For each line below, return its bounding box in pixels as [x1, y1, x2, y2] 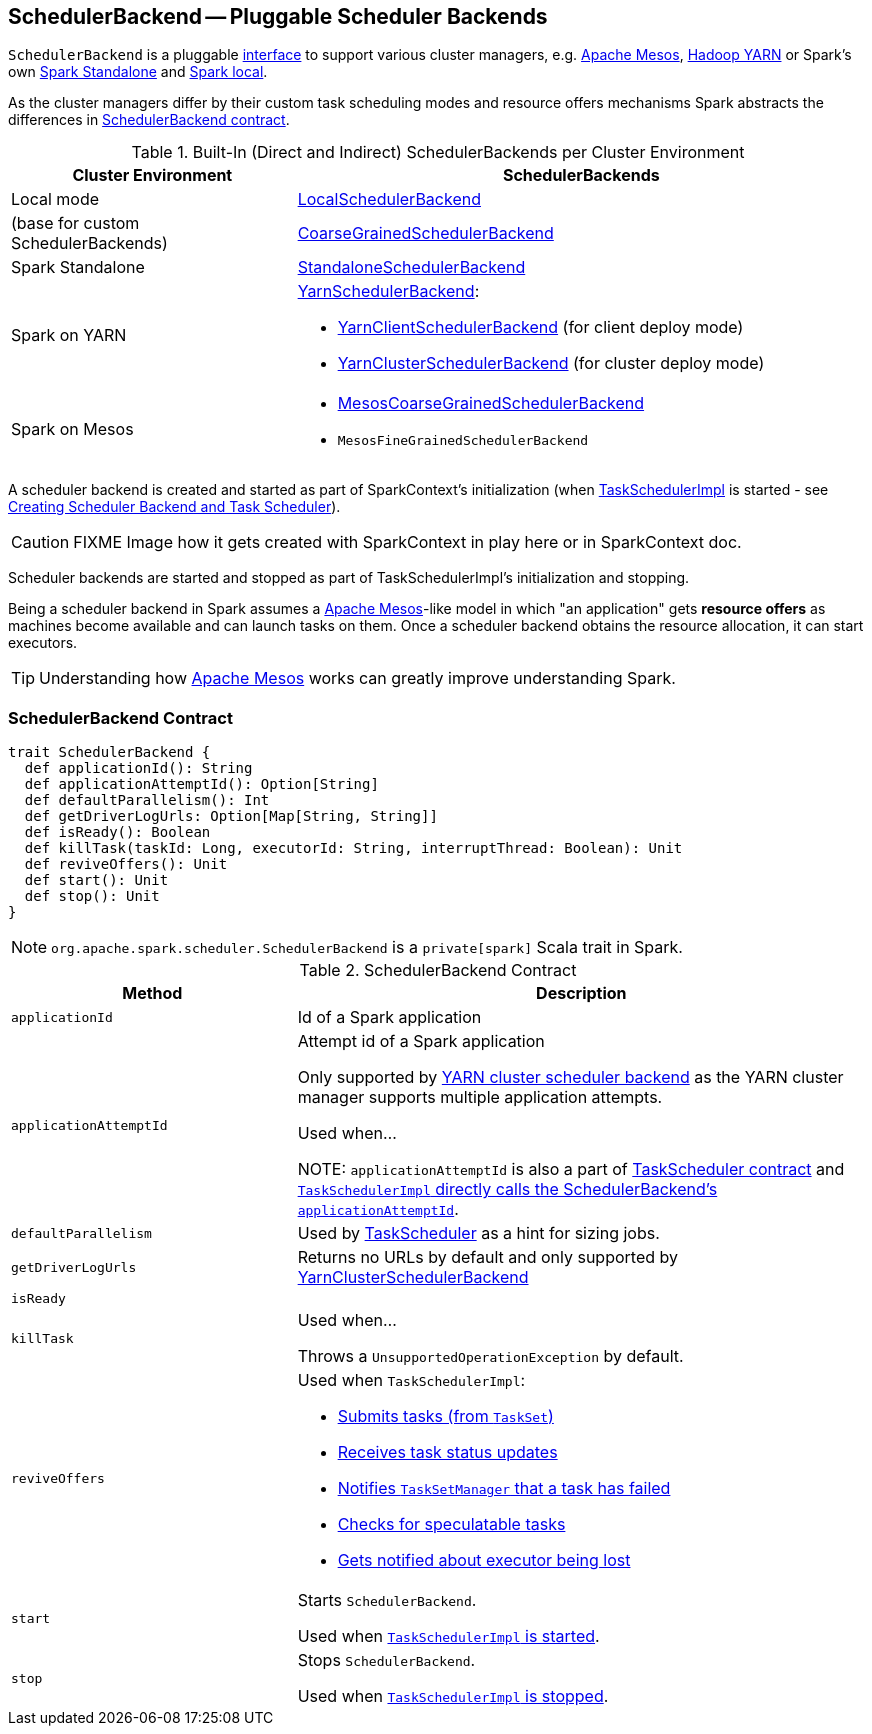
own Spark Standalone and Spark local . [8, 63, 268, 81]
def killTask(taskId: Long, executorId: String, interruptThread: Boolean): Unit [24, 840, 683, 857]
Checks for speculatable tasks [337, 1514, 566, 1535]
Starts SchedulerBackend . [297, 1590, 477, 1611]
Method [122, 983, 183, 1004]
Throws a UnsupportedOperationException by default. [297, 1346, 684, 1367]
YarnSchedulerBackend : [297, 281, 480, 302]
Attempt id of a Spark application [297, 1031, 545, 1052]
